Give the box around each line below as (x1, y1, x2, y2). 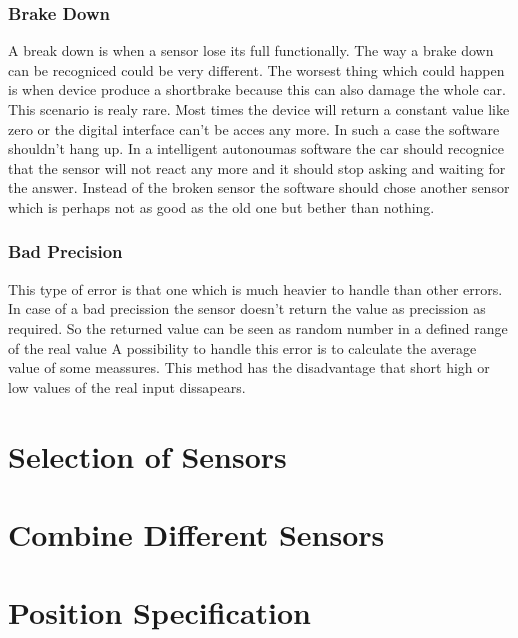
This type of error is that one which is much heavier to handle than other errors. (8, 278, 503, 299)
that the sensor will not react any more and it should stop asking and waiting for (8, 157, 506, 178)
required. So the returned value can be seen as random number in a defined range (8, 317, 508, 338)
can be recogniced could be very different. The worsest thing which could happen (8, 59, 505, 80)
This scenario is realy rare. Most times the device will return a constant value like (8, 99, 510, 119)
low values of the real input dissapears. (8, 376, 246, 397)
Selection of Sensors (8, 435, 287, 476)
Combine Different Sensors (8, 513, 385, 554)
